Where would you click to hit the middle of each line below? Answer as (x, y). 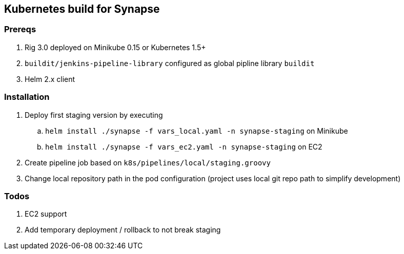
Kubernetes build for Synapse (82, 9)
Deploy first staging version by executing (94, 115)
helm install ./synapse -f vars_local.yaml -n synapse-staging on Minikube (197, 131)
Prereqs (20, 29)
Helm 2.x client (50, 79)
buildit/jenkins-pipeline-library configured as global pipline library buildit (170, 63)
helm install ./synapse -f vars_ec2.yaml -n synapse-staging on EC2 (184, 146)
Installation (27, 97)
